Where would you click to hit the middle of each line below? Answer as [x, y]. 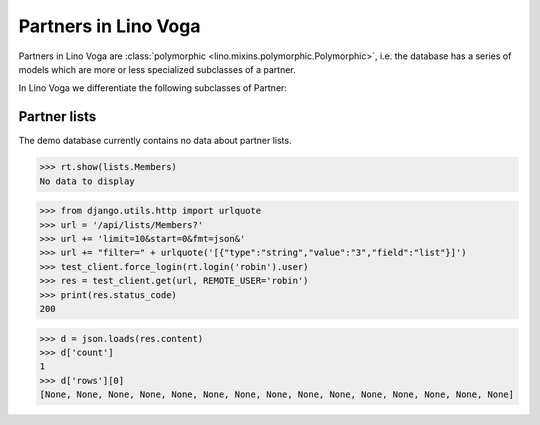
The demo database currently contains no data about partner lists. [155, 141]
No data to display [87, 181]
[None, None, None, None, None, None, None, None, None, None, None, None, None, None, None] [277, 394]
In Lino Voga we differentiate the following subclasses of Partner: [152, 88]
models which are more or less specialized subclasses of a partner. [157, 69]
